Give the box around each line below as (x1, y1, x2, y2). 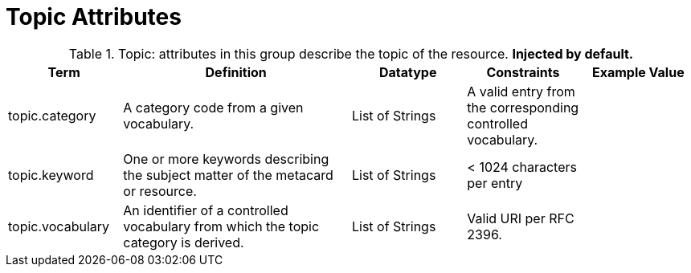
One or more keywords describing (123, 150, 329, 167)
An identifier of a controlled (123, 202, 288, 218)
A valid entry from (467, 83, 575, 100)
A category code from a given (123, 99, 304, 116)
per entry (467, 174, 523, 191)
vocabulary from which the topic (123, 218, 320, 234)
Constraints (486, 63, 560, 80)
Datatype (378, 63, 437, 80)
